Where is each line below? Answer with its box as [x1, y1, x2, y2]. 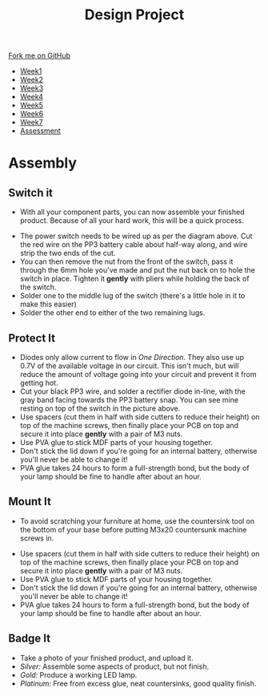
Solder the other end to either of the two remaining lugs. [19, 308, 206, 318]
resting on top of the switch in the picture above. [19, 403, 181, 413]
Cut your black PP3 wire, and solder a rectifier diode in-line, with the [19, 386, 246, 396]
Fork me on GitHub [8, 51, 70, 61]
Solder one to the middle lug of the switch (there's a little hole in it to [19, 291, 246, 301]
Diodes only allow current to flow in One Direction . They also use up [19, 353, 244, 362]
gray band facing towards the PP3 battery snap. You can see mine [19, 395, 238, 404]
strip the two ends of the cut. [19, 249, 116, 258]
